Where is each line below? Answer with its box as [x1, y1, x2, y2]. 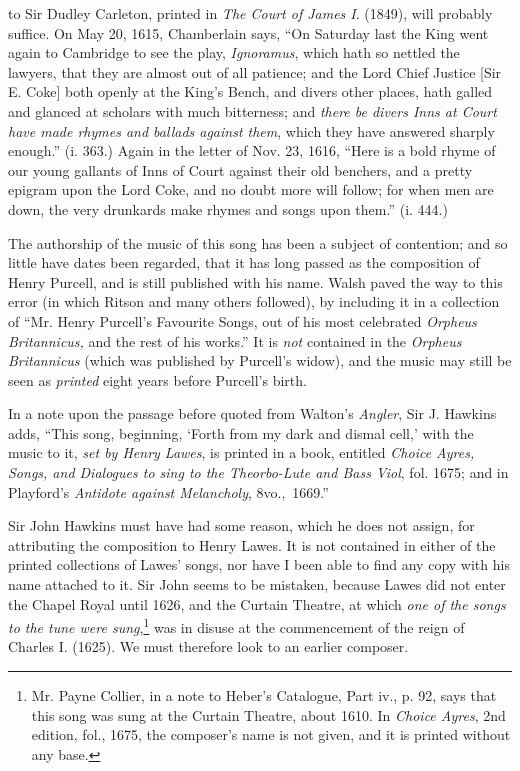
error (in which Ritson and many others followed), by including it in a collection [8, 291, 500, 312]
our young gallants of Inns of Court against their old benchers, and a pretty [8, 159, 473, 180]
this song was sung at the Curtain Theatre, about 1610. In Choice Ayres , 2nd [31, 704, 506, 725]
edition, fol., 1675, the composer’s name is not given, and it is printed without [31, 724, 511, 745]
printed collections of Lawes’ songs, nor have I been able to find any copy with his [8, 554, 510, 575]
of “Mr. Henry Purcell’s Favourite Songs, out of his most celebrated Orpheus [8, 310, 477, 331]
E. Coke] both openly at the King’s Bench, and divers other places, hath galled [8, 81, 493, 102]
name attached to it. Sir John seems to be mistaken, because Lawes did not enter [8, 574, 506, 595]
